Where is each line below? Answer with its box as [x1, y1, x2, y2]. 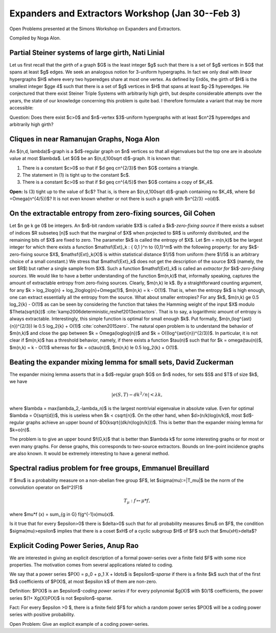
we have [9, 378, 28, 385]
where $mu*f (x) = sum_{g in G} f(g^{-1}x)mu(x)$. [9, 511, 114, 517]
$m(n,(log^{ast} [219, 315, 252, 322]
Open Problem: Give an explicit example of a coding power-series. [9, 621, 149, 627]
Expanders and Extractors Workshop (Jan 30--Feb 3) [9, 8, 241, 19]
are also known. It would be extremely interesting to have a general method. [9, 450, 170, 456]
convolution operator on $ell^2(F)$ [9, 484, 83, 491]
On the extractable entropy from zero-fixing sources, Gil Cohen [9, 209, 216, 218]
